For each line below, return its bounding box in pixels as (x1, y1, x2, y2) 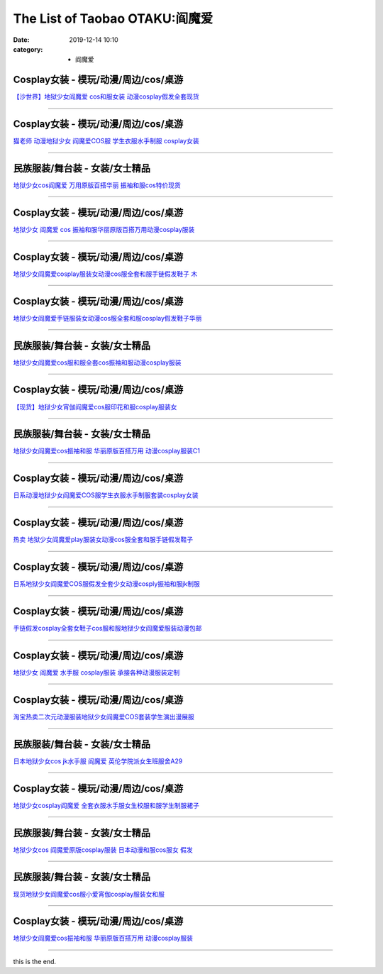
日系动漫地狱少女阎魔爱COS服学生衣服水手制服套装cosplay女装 (13, 491, 199, 499)
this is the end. (13, 957, 57, 965)
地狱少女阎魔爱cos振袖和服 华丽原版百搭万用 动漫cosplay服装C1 (13, 447, 200, 455)
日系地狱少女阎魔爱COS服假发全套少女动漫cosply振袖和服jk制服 (13, 580, 200, 588)
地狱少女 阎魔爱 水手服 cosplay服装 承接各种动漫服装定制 (13, 668, 180, 677)
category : (13, 45, 43, 53)
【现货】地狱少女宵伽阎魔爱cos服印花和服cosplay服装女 (13, 402, 177, 411)
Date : (13, 35, 30, 44)
